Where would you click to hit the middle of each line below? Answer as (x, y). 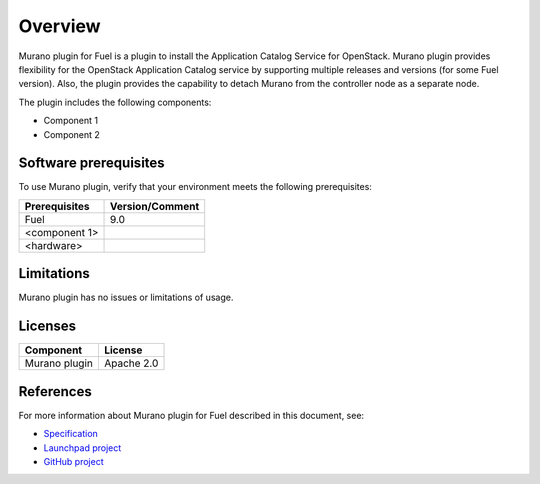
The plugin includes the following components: (115, 102)
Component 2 (71, 134)
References (55, 391)
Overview (59, 26)
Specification (71, 434)
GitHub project (73, 461)
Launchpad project (82, 447)
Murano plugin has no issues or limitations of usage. (126, 297)
